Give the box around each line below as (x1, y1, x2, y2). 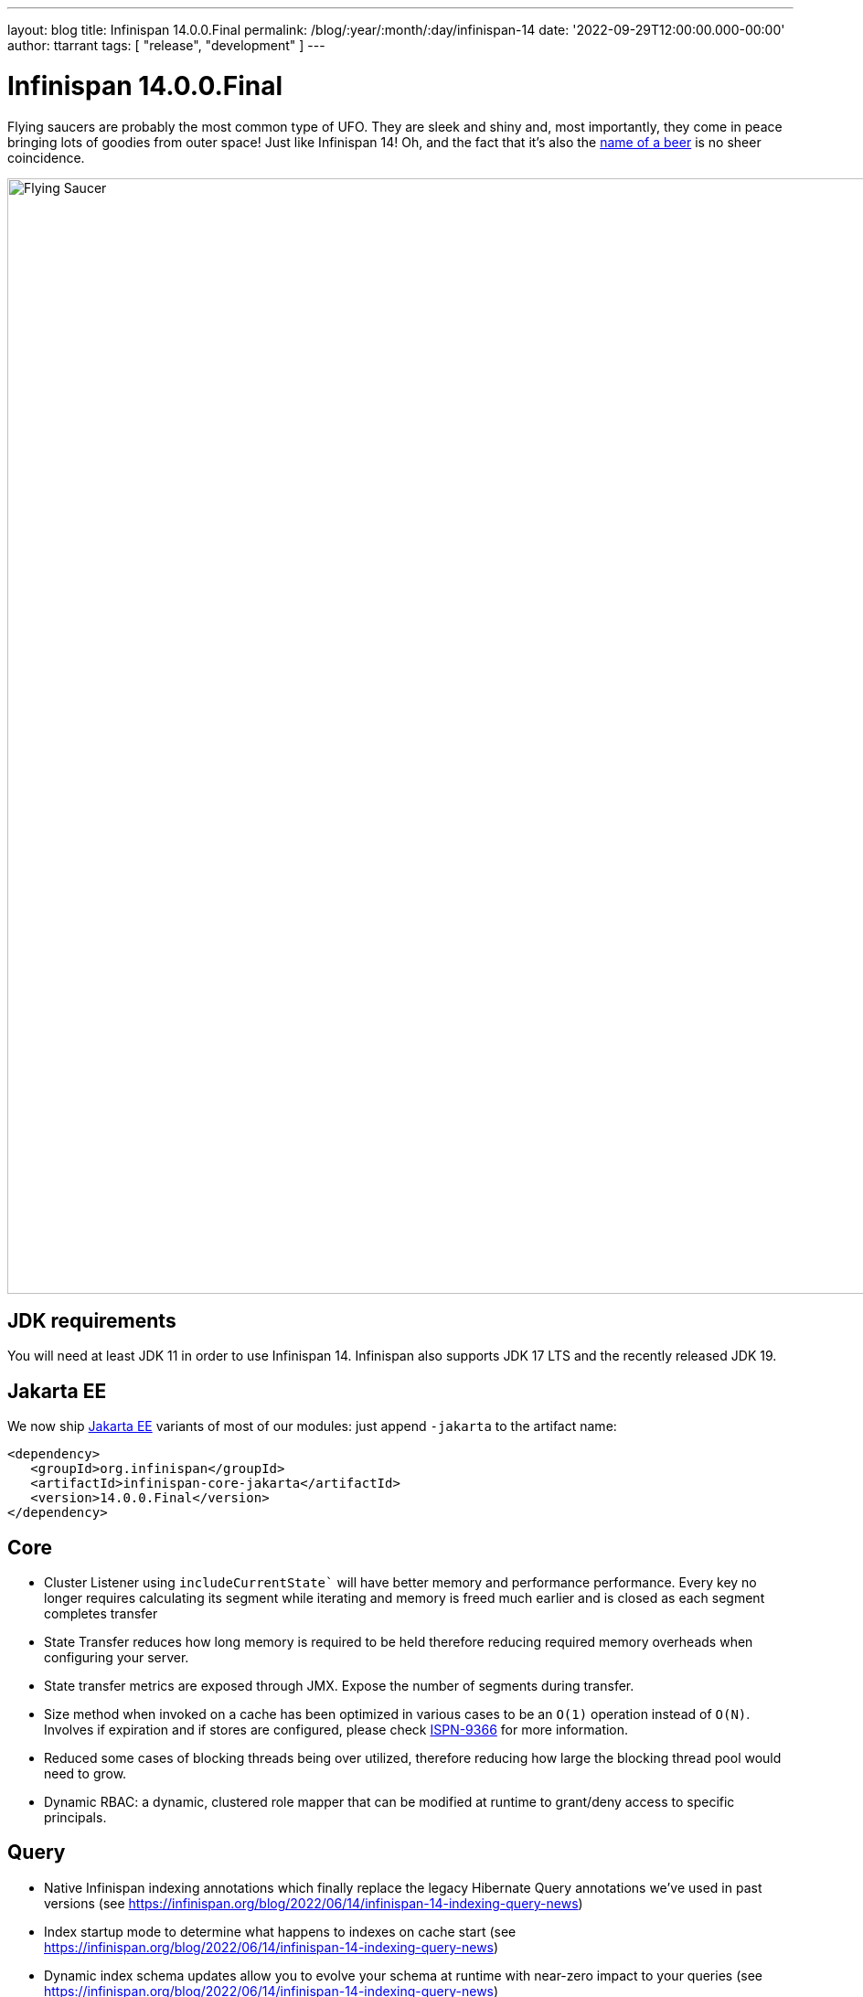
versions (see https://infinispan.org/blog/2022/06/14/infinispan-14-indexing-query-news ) (44, 1895, 583, 1911)
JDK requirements (7, 1308, 176, 1332)
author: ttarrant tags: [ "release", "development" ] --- (7, 37, 325, 53)
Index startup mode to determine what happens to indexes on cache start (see (44, 1923, 517, 1939)
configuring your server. (44, 1650, 189, 1666)
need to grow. (44, 1766, 127, 1782)
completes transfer (44, 1606, 158, 1622)
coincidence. (7, 149, 85, 166)
